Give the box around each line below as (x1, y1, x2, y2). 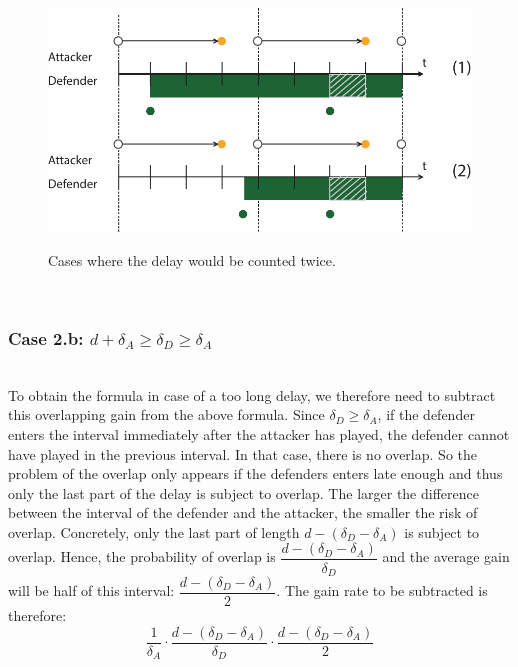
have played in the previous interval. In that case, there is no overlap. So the (8, 443, 477, 464)
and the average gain (382, 546, 510, 567)
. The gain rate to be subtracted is (276, 580, 488, 601)
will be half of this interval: (8, 580, 175, 601)
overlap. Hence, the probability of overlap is (8, 546, 276, 567)
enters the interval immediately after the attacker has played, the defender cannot (8, 423, 510, 444)
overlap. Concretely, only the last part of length (8, 521, 300, 542)
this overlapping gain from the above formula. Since (8, 404, 325, 425)
